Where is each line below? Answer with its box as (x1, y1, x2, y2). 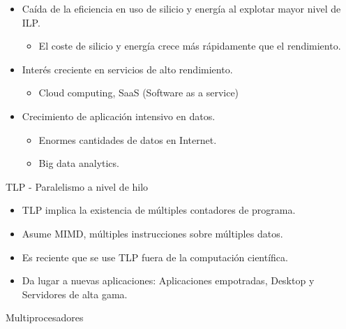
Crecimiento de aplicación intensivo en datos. (22, 108, 216, 123)
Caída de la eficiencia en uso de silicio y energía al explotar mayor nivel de (22, 1, 341, 15)
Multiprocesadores (6, 310, 84, 325)
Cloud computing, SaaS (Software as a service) (38, 85, 239, 100)
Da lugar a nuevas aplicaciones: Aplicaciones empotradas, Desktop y (22, 273, 315, 288)
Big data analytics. (38, 156, 119, 170)
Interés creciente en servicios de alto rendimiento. (22, 61, 233, 76)
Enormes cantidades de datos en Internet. (38, 132, 217, 147)
